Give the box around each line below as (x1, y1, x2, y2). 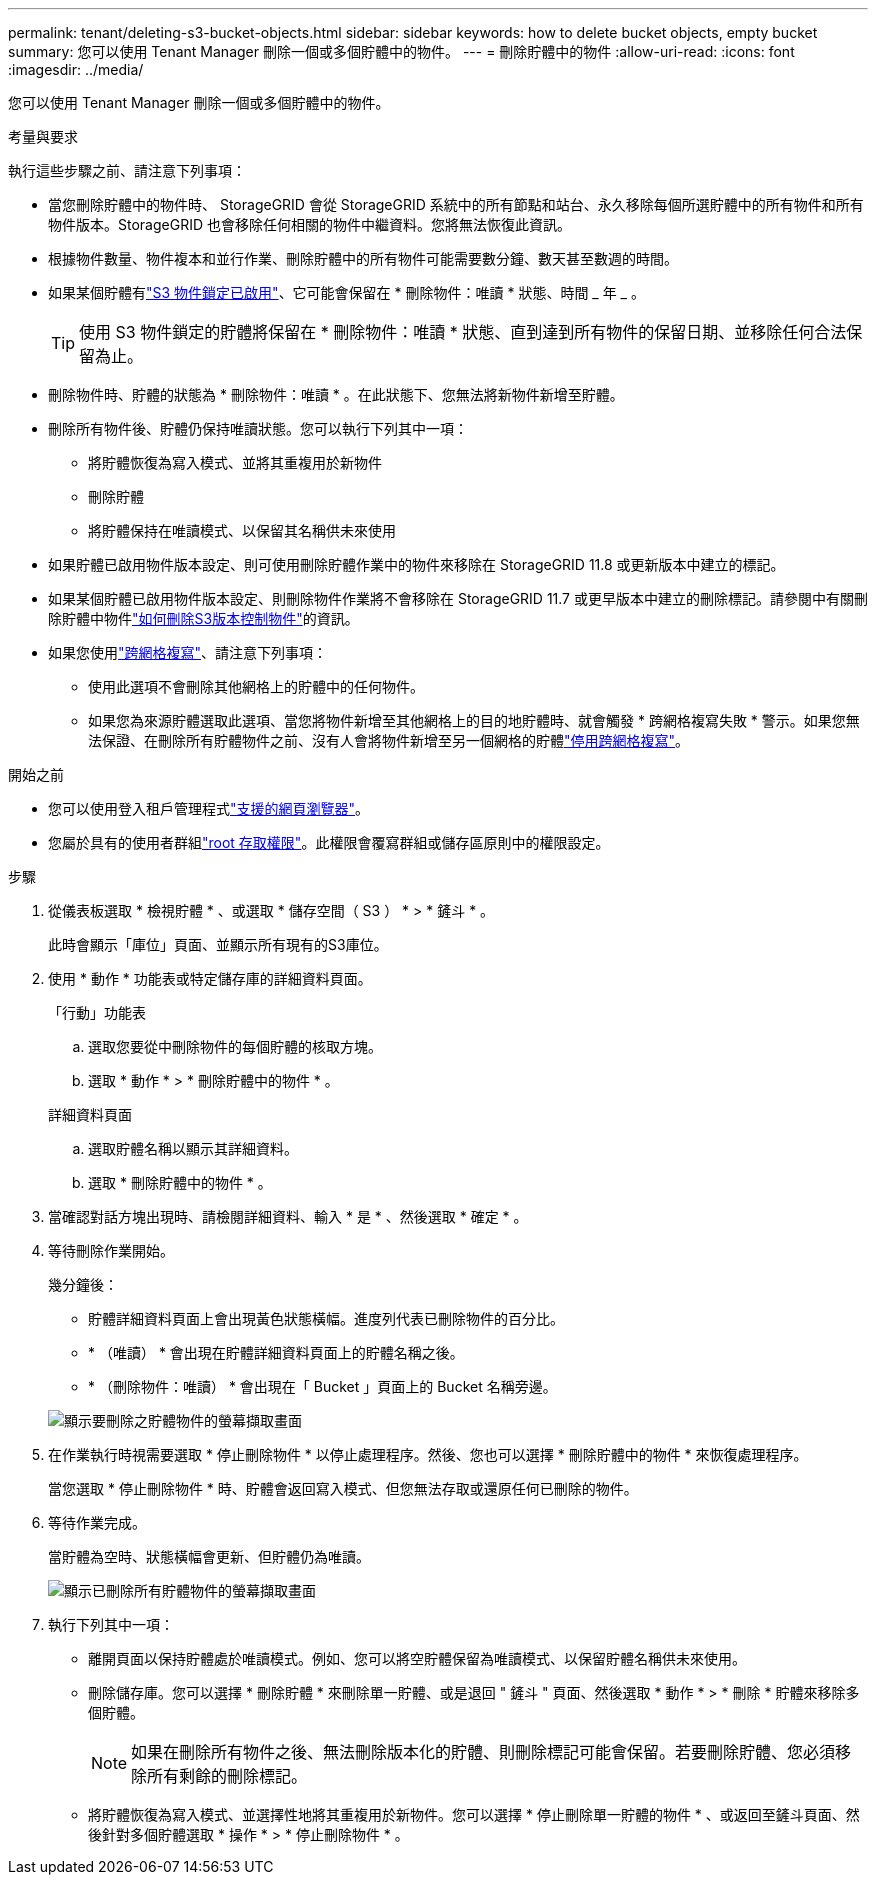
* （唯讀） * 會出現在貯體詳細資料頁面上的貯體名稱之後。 (88, 1344, 464, 1361)
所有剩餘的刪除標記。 (147, 1766, 308, 1786)
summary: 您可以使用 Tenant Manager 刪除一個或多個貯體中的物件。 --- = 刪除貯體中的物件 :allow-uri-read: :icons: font (8, 43, 795, 60)
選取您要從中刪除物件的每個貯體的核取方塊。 (88, 1038, 382, 1055)
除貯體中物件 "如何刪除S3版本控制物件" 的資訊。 (48, 610, 359, 627)
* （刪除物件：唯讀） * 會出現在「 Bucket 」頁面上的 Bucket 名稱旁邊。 (88, 1378, 557, 1395)
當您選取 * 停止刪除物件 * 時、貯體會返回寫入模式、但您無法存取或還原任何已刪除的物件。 (48, 1480, 638, 1497)
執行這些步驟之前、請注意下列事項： (8, 162, 246, 179)
